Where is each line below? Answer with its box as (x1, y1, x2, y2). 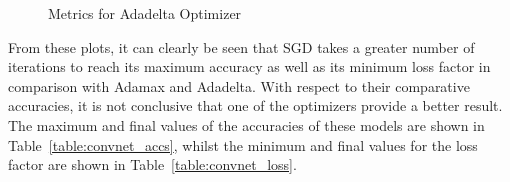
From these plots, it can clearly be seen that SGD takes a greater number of (8, 36, 475, 57)
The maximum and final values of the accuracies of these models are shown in (8, 114, 485, 135)
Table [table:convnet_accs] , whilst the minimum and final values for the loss (8, 134, 478, 155)
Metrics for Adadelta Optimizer (48, 3, 242, 23)
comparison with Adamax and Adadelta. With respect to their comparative (8, 75, 470, 96)
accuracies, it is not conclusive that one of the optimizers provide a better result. (8, 95, 503, 116)
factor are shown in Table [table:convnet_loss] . (8, 154, 297, 175)
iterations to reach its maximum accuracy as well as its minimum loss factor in (8, 56, 491, 77)
